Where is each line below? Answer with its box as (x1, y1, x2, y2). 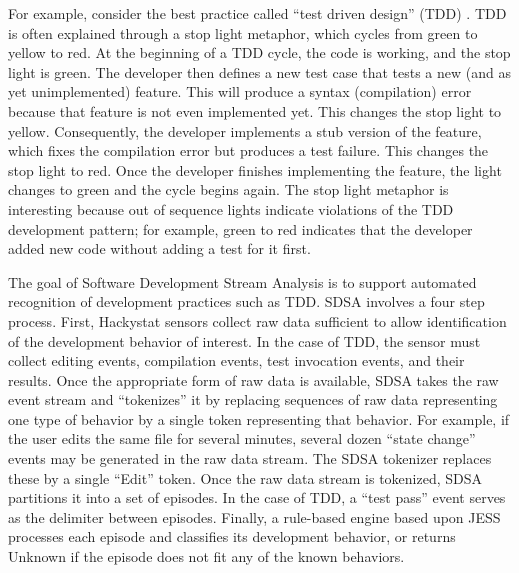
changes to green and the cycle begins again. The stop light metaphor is (8, 179, 449, 200)
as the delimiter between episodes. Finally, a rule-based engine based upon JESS (8, 506, 501, 527)
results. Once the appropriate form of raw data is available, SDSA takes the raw (8, 369, 499, 390)
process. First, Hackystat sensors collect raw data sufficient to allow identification (8, 310, 507, 331)
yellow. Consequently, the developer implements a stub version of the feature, (8, 120, 482, 141)
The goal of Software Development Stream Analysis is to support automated (8, 271, 477, 292)
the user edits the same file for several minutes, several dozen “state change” (8, 428, 476, 449)
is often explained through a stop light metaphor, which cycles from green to (8, 22, 478, 43)
